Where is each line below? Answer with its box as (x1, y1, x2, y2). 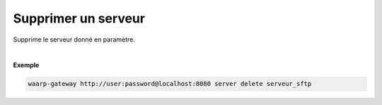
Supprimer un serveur (13, 11, 145, 26)
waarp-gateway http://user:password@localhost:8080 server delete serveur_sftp (28, 80, 312, 88)
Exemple (13, 61, 40, 70)
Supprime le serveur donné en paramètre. (13, 35, 136, 44)
